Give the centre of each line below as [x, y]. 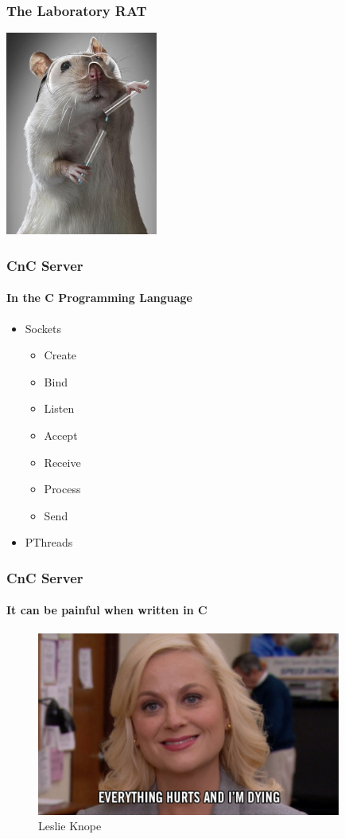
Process [62, 489]
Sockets [43, 328]
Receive [62, 462]
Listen [59, 408]
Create [60, 355]
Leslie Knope [70, 826]
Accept [61, 435]
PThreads [49, 542]
